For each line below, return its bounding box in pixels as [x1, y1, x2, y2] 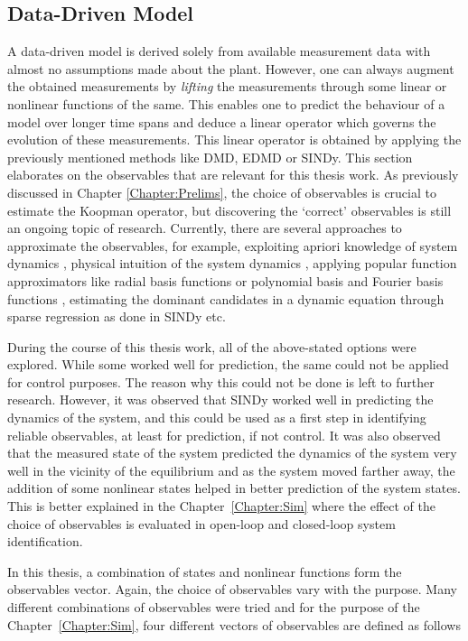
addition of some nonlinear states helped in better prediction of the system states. [7, 478, 461, 497]
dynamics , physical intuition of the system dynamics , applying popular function [7, 254, 457, 273]
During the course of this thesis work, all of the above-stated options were [7, 337, 417, 356]
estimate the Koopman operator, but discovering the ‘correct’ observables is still [7, 200, 452, 219]
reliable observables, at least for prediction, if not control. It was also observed [7, 425, 441, 444]
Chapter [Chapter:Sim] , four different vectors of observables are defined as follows [7, 615, 461, 634]
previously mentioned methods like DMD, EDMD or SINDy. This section [7, 147, 413, 166]
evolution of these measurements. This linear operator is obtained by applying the [7, 130, 462, 149]
